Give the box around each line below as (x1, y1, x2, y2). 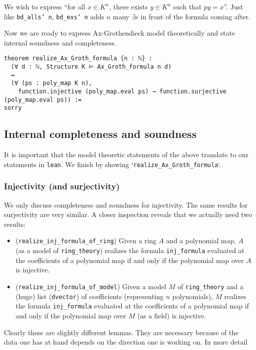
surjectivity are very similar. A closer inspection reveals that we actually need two (4, 209, 252, 219)
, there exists (109, 1, 148, 11)
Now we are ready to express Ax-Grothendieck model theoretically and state (4, 28, 235, 38)
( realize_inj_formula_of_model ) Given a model (15, 281, 166, 291)
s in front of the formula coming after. (135, 11, 251, 21)
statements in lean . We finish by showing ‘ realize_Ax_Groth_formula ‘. (4, 159, 221, 169)
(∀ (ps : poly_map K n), (11, 80, 92, 87)
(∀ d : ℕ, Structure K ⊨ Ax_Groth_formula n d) (11, 63, 172, 71)
